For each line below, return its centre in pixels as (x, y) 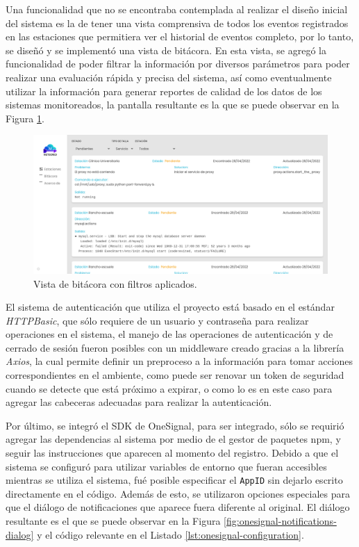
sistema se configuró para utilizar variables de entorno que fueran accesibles (166, 466)
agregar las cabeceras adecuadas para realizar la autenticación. (139, 402)
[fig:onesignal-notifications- (280, 521)
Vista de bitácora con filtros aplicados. (115, 283)
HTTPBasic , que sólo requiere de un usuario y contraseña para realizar (157, 320)
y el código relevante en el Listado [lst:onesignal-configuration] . (170, 534)
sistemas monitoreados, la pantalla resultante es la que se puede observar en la (173, 105)
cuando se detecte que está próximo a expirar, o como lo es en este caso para (169, 388)
